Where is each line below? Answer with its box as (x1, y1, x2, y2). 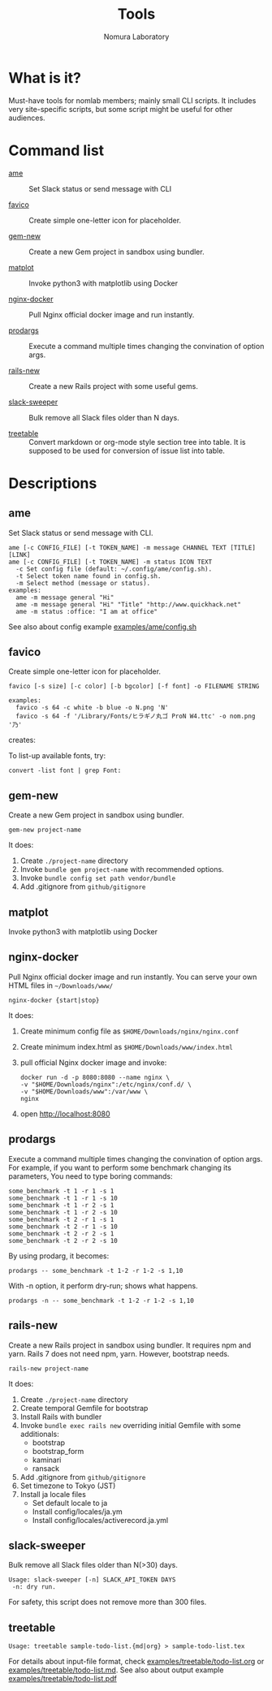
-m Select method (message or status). (15, 579, 151, 587)
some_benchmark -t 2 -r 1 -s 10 (8, 1223, 118, 1231)
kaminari (32, 1455, 62, 1465)
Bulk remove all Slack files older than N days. (28, 412, 180, 422)
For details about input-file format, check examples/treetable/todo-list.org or (8, 1657, 265, 1667)
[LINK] (8, 550, 31, 559)
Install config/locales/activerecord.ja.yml (32, 1515, 169, 1525)
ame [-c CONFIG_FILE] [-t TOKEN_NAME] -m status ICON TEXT (8, 558, 213, 566)
